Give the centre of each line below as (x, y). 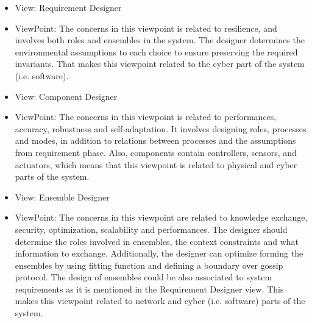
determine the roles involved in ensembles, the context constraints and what (157, 241)
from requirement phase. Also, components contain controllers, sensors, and (156, 152)
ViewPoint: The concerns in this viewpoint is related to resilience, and (146, 28)
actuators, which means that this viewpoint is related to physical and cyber (156, 164)
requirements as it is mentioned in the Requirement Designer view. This (149, 289)
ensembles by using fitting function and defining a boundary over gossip (149, 265)
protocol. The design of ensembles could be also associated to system (144, 277)
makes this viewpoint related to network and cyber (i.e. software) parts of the (160, 301)
